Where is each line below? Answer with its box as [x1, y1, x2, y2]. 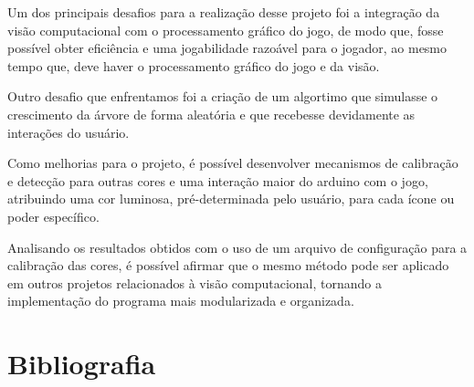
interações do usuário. [7, 122, 130, 141]
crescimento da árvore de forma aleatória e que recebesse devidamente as [7, 104, 416, 123]
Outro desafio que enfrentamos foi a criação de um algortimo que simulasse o [7, 87, 438, 106]
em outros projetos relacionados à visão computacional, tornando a [7, 273, 382, 292]
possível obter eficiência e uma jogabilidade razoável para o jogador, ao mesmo [7, 38, 448, 58]
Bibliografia [7, 345, 156, 382]
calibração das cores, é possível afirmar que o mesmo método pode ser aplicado [7, 256, 449, 275]
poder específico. [7, 206, 100, 225]
